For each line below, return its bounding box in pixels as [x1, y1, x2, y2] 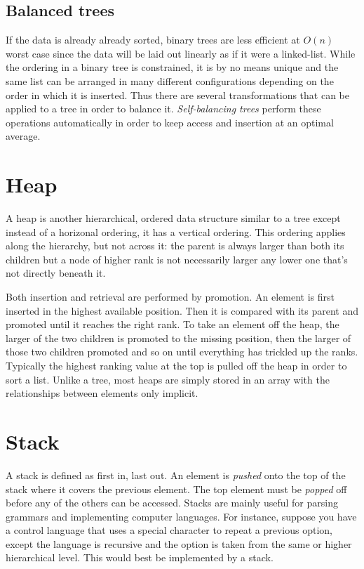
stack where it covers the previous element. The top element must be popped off [6, 481, 347, 496]
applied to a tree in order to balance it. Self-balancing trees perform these [6, 101, 321, 116]
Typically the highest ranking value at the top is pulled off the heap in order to [6, 358, 347, 373]
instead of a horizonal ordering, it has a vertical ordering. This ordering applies [6, 224, 346, 239]
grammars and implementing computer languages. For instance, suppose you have [6, 509, 357, 523]
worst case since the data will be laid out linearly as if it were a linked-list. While [6, 46, 356, 60]
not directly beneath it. [6, 266, 106, 280]
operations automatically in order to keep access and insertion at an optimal [6, 115, 334, 129]
